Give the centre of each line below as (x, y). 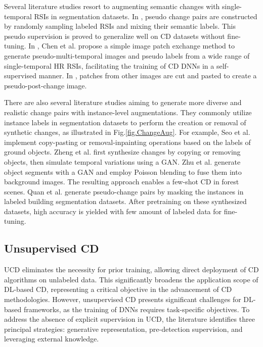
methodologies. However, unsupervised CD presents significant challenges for (123, 299)
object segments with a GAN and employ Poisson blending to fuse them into (123, 171)
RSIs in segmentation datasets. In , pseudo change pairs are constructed (146, 16)
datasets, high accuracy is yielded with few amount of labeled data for (113, 211)
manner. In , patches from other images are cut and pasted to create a (148, 76)
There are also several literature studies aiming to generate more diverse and (123, 102)
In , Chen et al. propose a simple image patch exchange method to (131, 46)
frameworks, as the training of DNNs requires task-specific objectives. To (137, 309)
